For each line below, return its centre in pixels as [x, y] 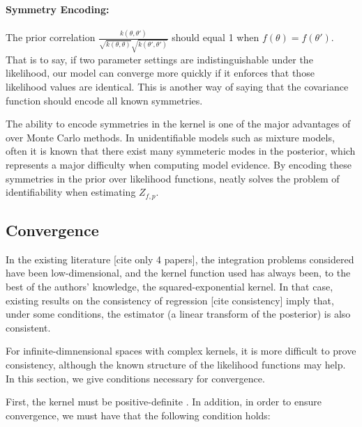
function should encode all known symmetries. [104, 100]
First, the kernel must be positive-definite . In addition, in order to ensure [164, 402]
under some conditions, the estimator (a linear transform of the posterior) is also [178, 314]
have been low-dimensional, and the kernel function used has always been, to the [178, 273]
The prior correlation [51, 37]
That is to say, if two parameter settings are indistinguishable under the [159, 59]
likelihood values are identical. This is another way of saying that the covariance [177, 86]
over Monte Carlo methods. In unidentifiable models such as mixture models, [170, 137]
